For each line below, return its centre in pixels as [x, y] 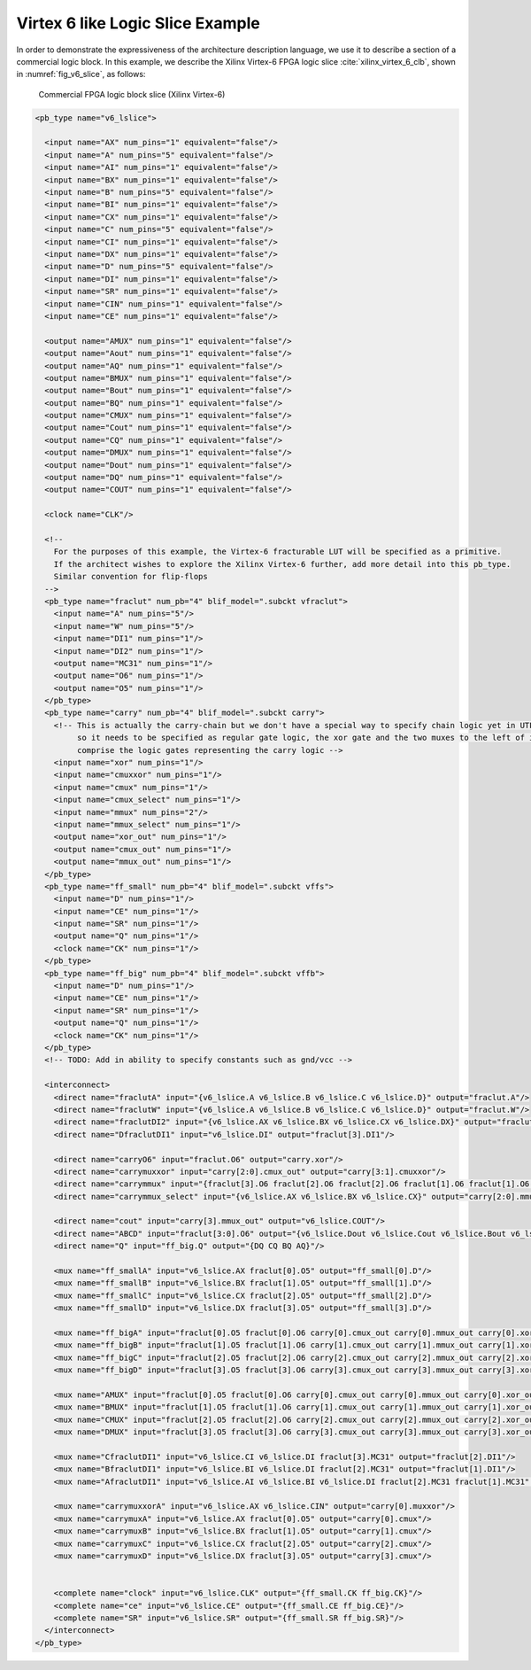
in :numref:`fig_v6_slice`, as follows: [81, 74]
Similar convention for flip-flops [131, 577]
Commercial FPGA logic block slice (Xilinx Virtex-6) [132, 94]
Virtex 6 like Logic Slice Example [138, 23]
